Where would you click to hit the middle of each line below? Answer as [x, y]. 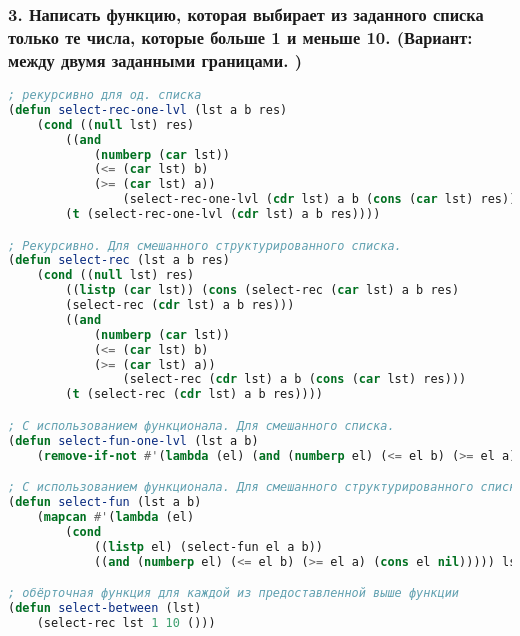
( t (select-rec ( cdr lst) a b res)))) [194, 394]
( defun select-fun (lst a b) [105, 502]
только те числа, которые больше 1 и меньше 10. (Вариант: [240, 36]
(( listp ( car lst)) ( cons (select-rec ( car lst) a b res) [262, 290]
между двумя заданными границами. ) [155, 59]
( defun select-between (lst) [105, 607]
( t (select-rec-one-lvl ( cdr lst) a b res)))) [223, 214]
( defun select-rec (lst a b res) [119, 260]
